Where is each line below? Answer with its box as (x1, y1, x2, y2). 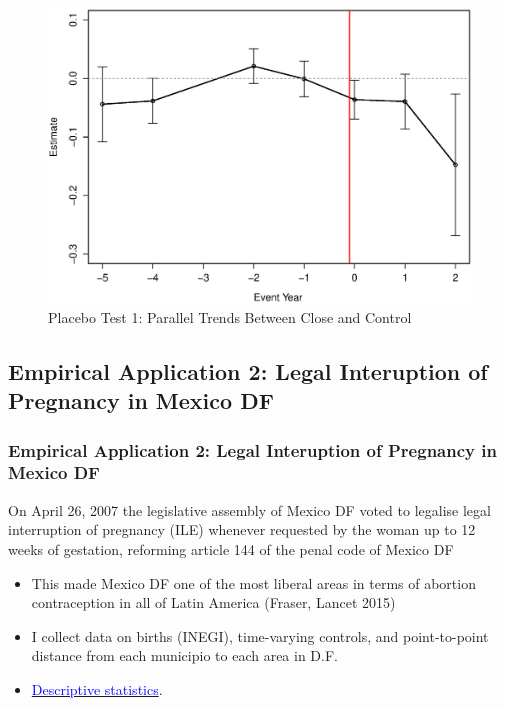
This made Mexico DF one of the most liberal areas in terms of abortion (31, 572, 476, 593)
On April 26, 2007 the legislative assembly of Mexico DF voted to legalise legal (8, 499, 491, 520)
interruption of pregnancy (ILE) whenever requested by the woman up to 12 (8, 519, 476, 540)
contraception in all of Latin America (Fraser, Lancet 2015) (31, 592, 396, 613)
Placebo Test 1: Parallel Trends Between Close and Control (48, 306, 412, 327)
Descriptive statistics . (31, 678, 163, 699)
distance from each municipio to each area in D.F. (31, 645, 338, 666)
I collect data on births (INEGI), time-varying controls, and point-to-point (31, 625, 489, 646)
